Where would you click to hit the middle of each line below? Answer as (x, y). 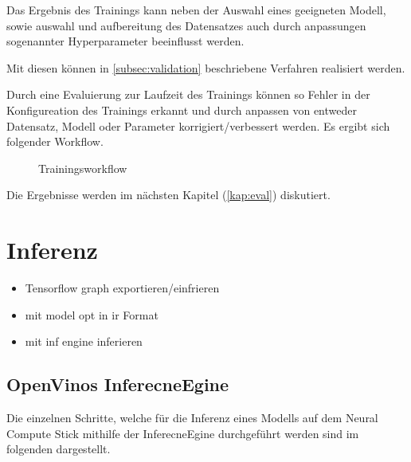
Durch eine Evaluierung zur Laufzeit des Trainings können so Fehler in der (188, 94)
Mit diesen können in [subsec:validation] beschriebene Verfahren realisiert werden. (206, 67)
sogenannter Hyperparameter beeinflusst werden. (125, 41)
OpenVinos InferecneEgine (118, 384)
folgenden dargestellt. (59, 449)
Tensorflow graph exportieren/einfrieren (122, 288)
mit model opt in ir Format (92, 314)
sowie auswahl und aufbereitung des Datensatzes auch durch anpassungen (186, 25)
